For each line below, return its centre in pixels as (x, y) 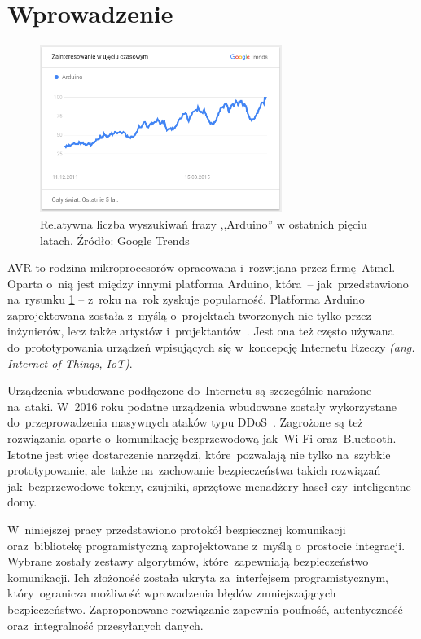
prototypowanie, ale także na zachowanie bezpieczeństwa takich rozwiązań (194, 470)
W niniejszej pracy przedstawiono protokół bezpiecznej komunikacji (177, 529)
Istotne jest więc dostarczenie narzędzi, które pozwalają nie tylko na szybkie (199, 454)
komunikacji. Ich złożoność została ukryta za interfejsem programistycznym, (198, 577)
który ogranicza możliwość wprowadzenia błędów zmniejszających (172, 593)
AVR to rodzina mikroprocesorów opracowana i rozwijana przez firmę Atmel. (202, 267)
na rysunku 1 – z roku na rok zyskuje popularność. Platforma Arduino (186, 299)
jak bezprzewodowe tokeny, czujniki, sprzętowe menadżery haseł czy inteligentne (209, 486)
